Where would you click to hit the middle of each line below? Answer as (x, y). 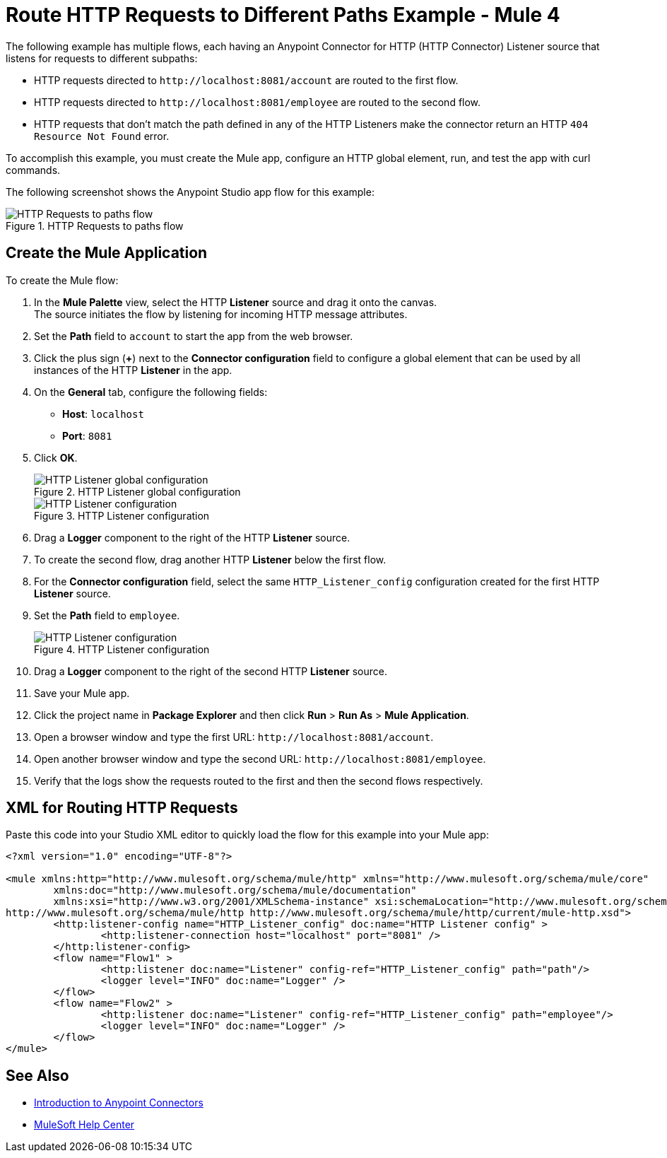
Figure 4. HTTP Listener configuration (122, 649)
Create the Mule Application (107, 253)
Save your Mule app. (82, 693)
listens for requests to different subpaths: (102, 58)
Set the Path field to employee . (107, 615)
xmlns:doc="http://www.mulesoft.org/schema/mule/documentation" (235, 890)
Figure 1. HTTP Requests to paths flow (95, 226)
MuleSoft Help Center (84, 1125)
